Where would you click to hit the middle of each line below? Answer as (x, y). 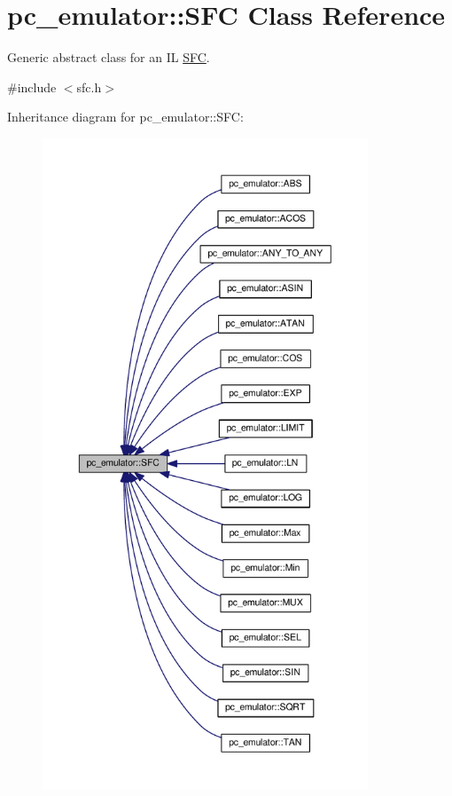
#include (32, 87)
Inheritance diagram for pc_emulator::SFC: (125, 117)
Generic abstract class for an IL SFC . (109, 57)
